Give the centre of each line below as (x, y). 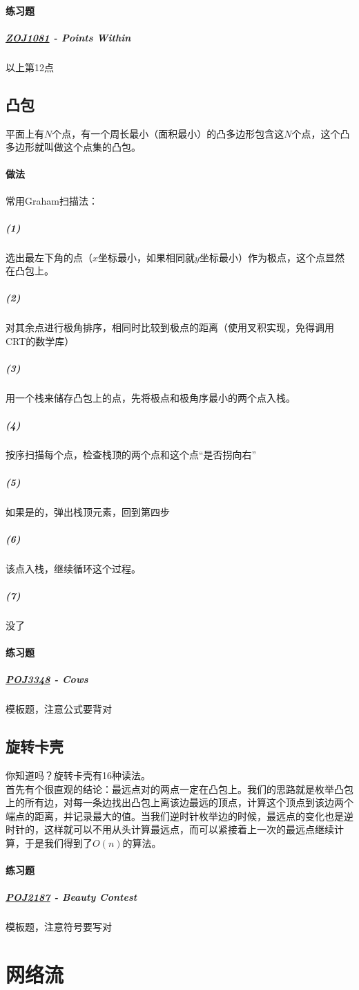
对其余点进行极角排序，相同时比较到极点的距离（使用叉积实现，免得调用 (170, 327)
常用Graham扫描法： (52, 200)
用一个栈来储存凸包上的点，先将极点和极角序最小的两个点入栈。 (151, 398)
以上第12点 (30, 67)
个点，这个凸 (321, 133)
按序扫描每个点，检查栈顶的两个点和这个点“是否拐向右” (131, 455)
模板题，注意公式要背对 (59, 709)
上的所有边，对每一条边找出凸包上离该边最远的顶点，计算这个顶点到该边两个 (179, 802)
